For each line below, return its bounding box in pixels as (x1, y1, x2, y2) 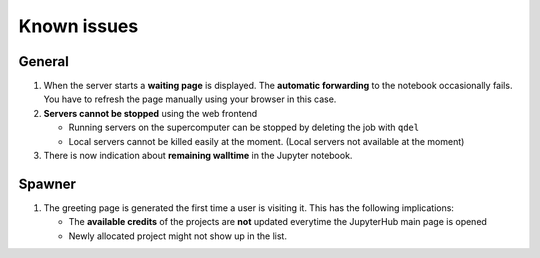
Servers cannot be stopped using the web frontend (43, 107, 258, 119)
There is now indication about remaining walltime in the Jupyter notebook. (43, 150, 353, 162)
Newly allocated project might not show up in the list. (68, 230, 287, 242)
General (18, 53, 70, 70)
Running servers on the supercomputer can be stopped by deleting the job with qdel (68, 121, 420, 134)
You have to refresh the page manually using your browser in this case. (43, 93, 337, 105)
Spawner (18, 175, 77, 192)
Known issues (18, 15, 139, 37)
